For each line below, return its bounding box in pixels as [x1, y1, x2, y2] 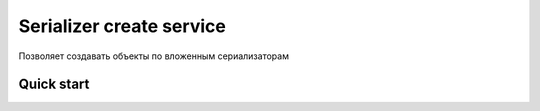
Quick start [18, 76, 90, 93]
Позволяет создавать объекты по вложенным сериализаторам [18, 50, 290, 62]
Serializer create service [18, 15, 227, 37]
